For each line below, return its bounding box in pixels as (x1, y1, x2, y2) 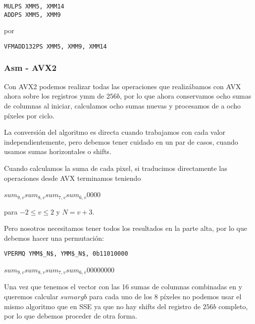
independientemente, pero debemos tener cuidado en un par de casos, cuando (4, 136, 238, 147)
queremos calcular (4, 291, 58, 302)
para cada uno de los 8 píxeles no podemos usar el (89, 291, 242, 302)
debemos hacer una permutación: (4, 232, 104, 243)
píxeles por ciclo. (4, 110, 55, 120)
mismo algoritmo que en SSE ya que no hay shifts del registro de (4, 301, 201, 311)
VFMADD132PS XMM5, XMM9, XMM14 (4, 43, 107, 50)
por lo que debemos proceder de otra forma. (4, 311, 137, 321)
